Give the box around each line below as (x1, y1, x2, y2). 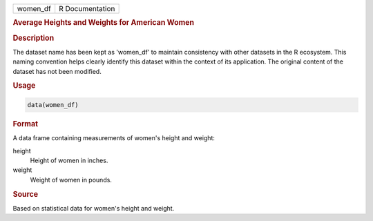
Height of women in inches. (30, 156, 108, 164)
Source (12, 189, 39, 199)
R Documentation (59, 4, 115, 13)
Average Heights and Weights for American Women (12, 18, 195, 28)
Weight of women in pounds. (30, 175, 112, 184)
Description (12, 33, 55, 43)
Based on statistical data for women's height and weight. (12, 204, 175, 212)
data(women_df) (27, 101, 79, 108)
